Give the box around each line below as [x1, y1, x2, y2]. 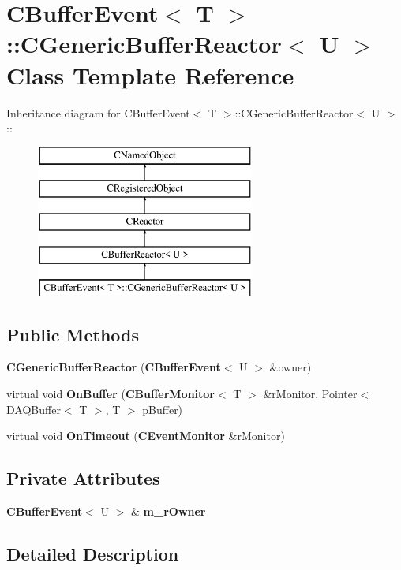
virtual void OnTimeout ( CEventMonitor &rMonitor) [6, 427, 285, 444]
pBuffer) [142, 400, 183, 417]
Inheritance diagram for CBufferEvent [6, 104, 190, 121]
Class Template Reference [6, 58, 294, 91]
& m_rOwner [131, 503, 206, 520]
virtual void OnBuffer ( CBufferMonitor [6, 386, 215, 402]
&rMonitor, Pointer [263, 386, 358, 402]
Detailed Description [6, 542, 179, 566]
